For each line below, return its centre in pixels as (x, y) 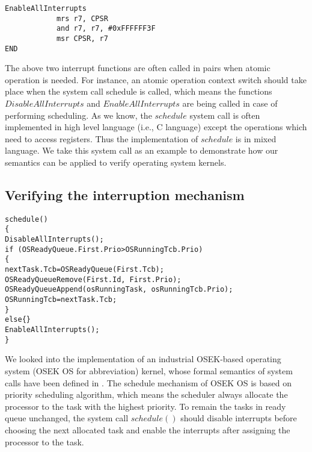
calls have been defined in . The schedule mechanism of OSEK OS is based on (148, 382)
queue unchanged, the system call (67, 418)
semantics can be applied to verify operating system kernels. (116, 162)
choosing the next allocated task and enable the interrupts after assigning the (148, 429)
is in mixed (256, 138)
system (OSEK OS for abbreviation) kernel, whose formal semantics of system (149, 370)
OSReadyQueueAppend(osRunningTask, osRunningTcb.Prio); (119, 290)
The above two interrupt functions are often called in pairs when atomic (138, 68)
